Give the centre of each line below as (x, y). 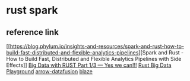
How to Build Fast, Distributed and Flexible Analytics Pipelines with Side (94, 59)
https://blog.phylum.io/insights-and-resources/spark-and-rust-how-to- (97, 46)
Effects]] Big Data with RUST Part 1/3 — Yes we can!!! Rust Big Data (89, 65)
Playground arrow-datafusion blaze (50, 71)
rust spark (32, 10)
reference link (33, 32)
